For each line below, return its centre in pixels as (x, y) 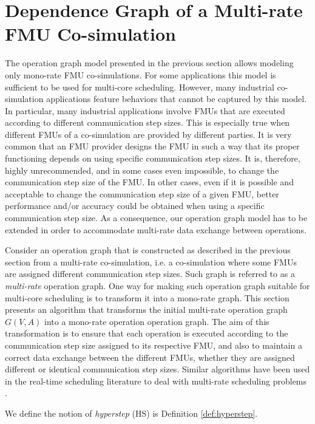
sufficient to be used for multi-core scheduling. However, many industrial (140, 87)
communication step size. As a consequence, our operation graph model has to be (156, 218)
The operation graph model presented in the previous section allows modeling (149, 63)
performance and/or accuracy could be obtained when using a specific (135, 206)
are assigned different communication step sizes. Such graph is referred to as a (150, 274)
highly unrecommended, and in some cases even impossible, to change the (142, 170)
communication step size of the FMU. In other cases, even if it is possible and (149, 182)
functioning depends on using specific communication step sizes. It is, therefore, (153, 158)
